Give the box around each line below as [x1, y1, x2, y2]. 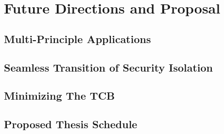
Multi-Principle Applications [4, 31, 151, 46]
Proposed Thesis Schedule [4, 117, 138, 132]
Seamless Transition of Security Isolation [4, 60, 213, 74]
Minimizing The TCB [4, 88, 115, 103]
